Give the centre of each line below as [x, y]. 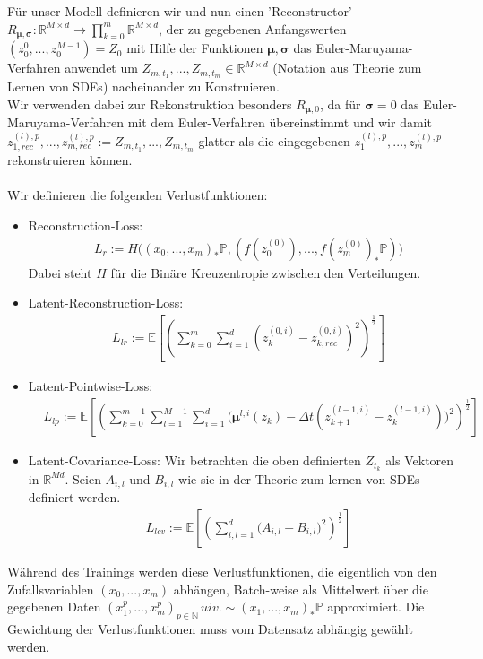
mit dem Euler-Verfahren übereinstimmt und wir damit [280, 122]
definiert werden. [74, 497]
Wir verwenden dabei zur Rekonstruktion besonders [150, 104]
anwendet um [101, 68]
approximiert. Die [376, 607]
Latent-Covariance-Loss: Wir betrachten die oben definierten [194, 460]
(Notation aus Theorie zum [347, 68]
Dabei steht [60, 272]
